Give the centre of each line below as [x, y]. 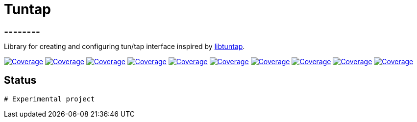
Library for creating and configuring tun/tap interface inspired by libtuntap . [124, 46]
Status [20, 80]
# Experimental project [49, 99]
